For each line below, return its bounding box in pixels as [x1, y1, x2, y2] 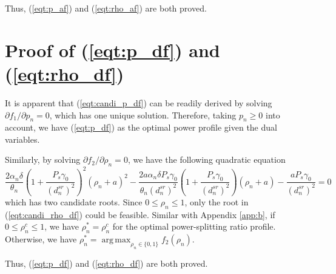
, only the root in [184, 195, 249, 208]
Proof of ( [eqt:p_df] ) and [5, 37, 220, 62]
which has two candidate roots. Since [5, 195, 143, 208]
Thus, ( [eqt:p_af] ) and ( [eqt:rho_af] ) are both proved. [5, 2, 207, 14]
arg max [101, 235, 131, 244]
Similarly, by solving [5, 153, 81, 166]
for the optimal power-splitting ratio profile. [112, 220, 276, 233]
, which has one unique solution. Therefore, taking [49, 108, 237, 121]
